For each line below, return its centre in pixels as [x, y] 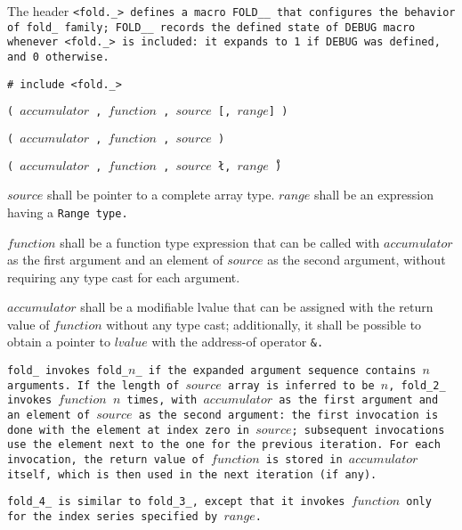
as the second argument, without [357, 260]
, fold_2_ [417, 385]
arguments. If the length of [93, 385]
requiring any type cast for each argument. [124, 277]
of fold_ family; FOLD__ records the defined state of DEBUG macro [211, 27]
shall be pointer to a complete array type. [161, 195]
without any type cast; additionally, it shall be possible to [264, 324]
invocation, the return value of [106, 460]
